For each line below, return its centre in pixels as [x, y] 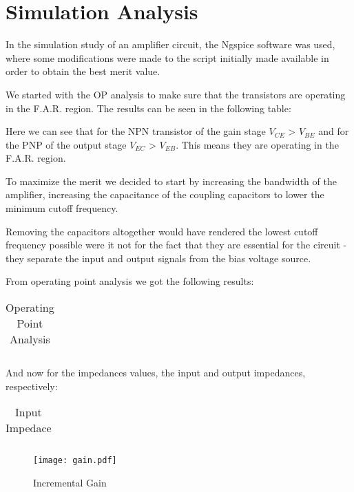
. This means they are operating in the [257, 144]
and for [334, 131]
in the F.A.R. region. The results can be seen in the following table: [148, 108]
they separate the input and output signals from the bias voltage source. [158, 258]
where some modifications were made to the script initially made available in [167, 57]
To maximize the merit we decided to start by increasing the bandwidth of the [171, 181]
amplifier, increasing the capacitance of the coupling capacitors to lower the [165, 194]
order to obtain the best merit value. [83, 71]
